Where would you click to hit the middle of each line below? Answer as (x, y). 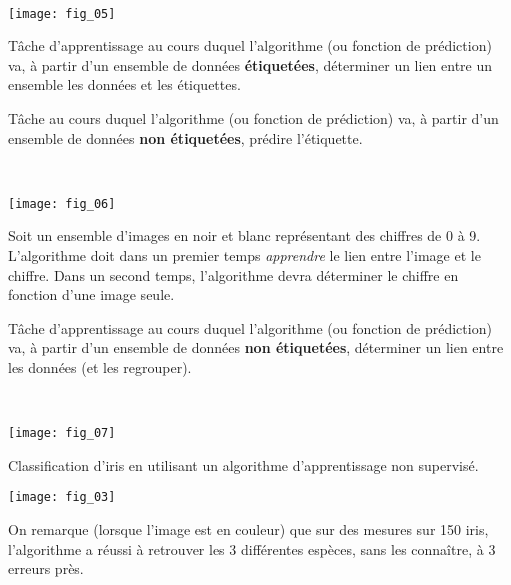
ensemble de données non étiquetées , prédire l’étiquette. (185, 137)
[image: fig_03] (62, 497)
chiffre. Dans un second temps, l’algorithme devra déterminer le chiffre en (233, 274)
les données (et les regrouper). (100, 367)
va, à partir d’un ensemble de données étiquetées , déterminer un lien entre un (250, 64)
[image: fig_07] (62, 433)
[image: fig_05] (62, 13)
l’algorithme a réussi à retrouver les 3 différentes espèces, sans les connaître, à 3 (252, 548)
